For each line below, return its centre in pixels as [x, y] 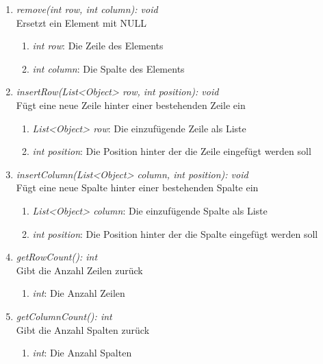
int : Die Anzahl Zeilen [79, 293]
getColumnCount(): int [64, 316]
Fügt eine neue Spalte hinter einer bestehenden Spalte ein [137, 187]
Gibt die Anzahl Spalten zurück [83, 329]
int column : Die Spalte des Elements [108, 68]
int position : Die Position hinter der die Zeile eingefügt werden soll [172, 151]
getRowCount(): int [57, 257]
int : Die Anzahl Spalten [82, 353]
